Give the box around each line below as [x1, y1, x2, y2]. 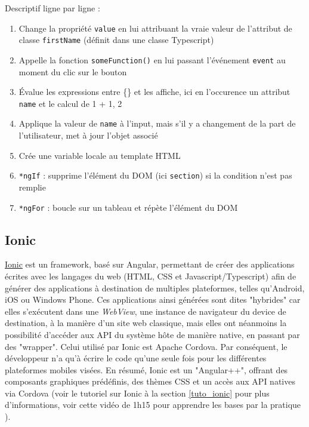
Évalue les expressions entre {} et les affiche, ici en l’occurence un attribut [18, 85, 291, 98]
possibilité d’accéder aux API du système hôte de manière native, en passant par [5, 328, 300, 340]
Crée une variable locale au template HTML [18, 149, 181, 161]
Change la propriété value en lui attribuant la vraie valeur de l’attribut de [18, 21, 292, 34]
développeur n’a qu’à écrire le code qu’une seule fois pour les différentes [5, 352, 267, 364]
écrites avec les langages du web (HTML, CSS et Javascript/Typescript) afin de [5, 269, 296, 282]
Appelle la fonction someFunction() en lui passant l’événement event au [18, 53, 286, 66]
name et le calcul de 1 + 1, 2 [18, 97, 122, 109]
